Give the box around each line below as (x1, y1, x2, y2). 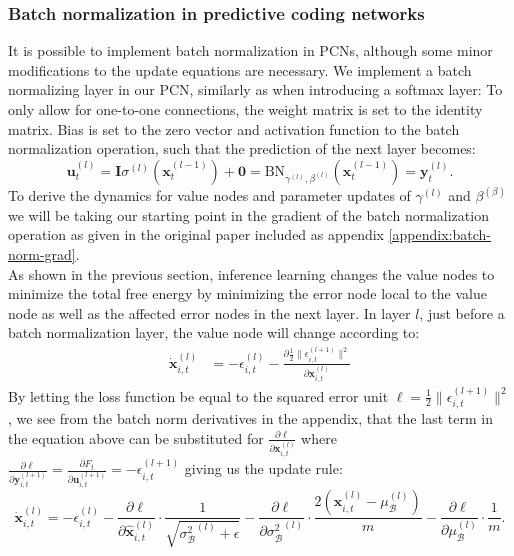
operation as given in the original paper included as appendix (8, 224, 385, 245)
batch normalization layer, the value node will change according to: (8, 322, 420, 343)
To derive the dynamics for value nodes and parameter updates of (8, 185, 411, 206)
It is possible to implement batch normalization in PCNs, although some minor (8, 40, 493, 61)
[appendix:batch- (388, 224, 491, 245)
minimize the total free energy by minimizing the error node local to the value (8, 283, 487, 304)
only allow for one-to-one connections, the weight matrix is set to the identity (8, 99, 483, 119)
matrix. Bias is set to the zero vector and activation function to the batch (8, 118, 460, 139)
